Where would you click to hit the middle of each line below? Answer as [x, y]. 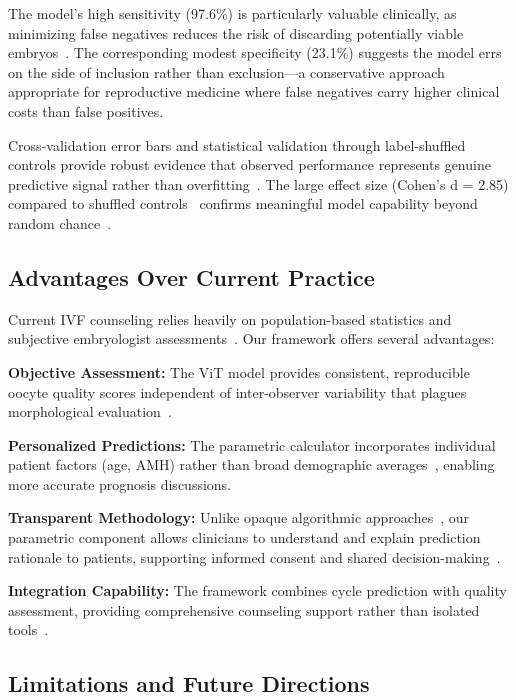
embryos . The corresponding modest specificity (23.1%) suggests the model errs [255, 52]
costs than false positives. [86, 110]
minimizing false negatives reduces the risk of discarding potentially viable [236, 32]
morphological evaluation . [90, 411]
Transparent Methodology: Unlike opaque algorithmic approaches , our [239, 517]
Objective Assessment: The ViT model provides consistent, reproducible [239, 371]
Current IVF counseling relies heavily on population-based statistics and [230, 318]
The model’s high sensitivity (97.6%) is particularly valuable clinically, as [232, 13]
